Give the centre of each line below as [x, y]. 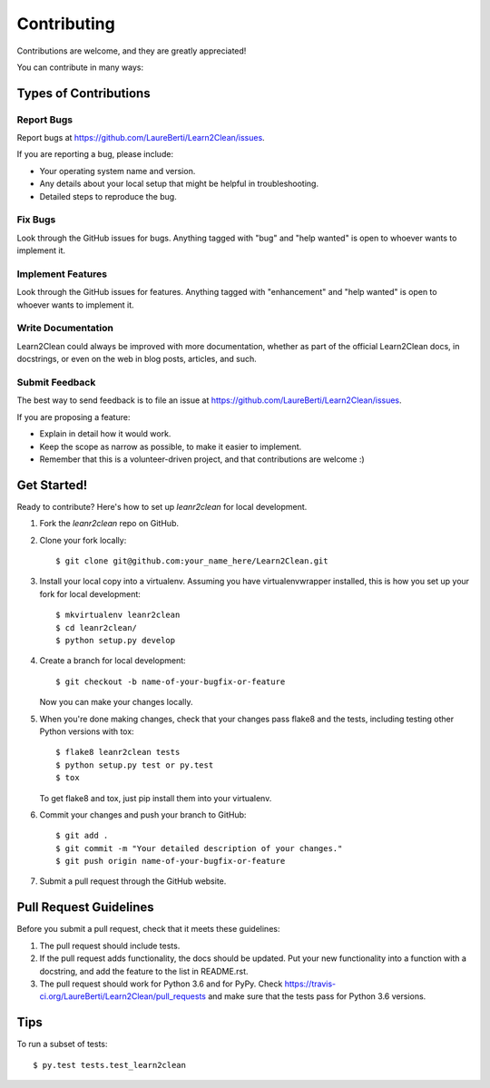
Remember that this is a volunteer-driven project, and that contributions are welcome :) [202, 459]
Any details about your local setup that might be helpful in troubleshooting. [179, 184]
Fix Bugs [36, 220]
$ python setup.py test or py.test [135, 765]
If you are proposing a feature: [73, 417]
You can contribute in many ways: [80, 67]
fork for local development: [90, 593]
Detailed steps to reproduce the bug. [108, 196]
